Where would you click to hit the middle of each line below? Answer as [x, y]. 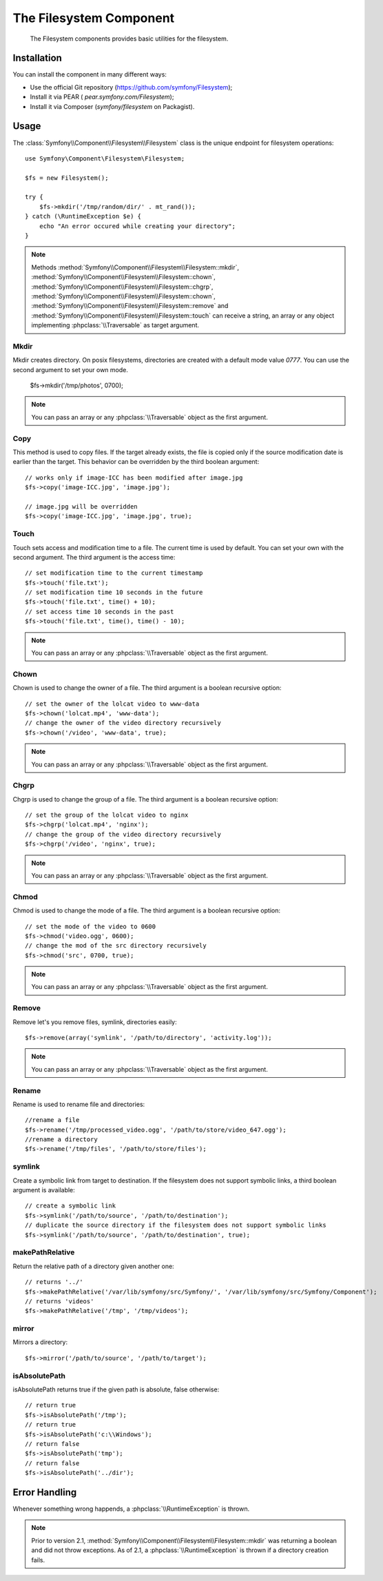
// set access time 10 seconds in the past [100, 611]
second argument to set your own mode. [71, 369]
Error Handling [45, 1492]
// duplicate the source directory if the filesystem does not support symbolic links [176, 1225]
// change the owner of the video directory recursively [123, 723]
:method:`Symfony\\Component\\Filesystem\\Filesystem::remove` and [130, 306]
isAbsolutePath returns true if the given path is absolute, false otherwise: [116, 1389]
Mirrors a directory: [40, 1342]
